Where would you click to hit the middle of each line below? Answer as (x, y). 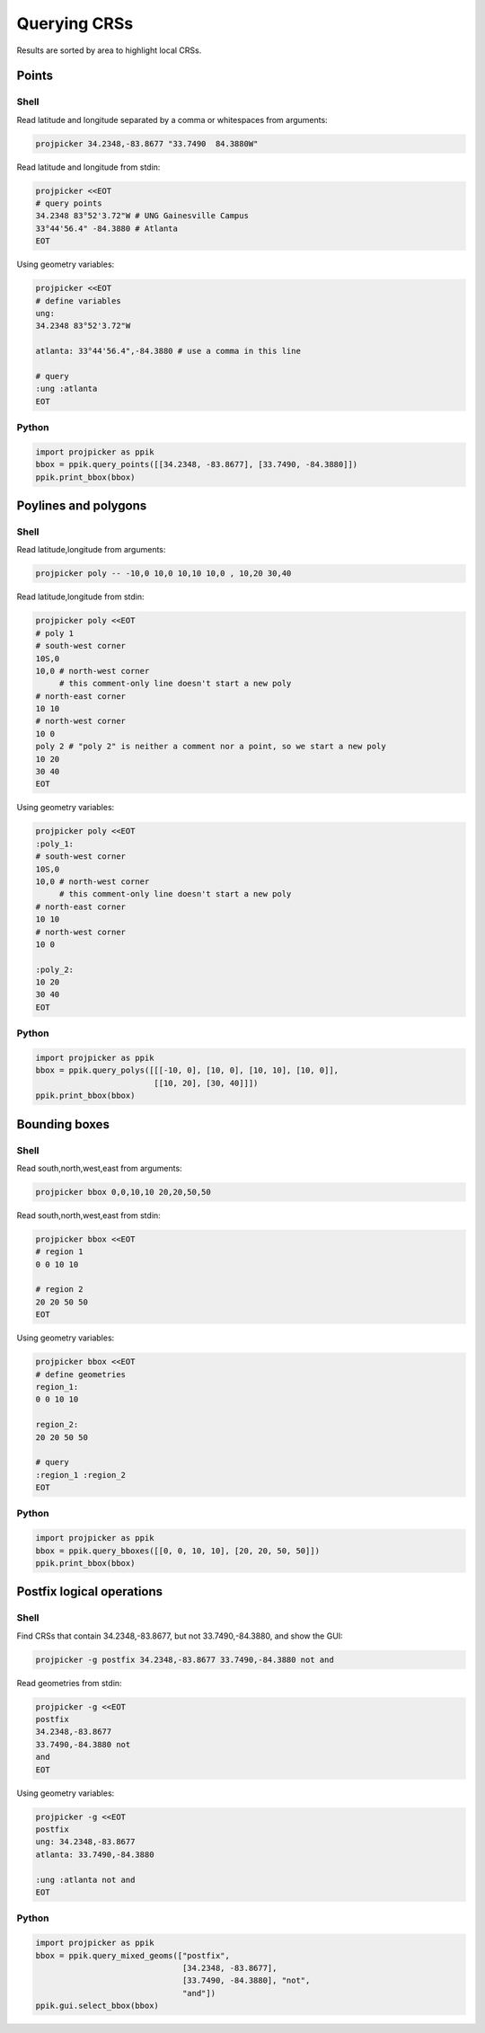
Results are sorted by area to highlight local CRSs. (109, 50)
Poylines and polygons (82, 506)
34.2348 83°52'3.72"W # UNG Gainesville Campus (142, 216)
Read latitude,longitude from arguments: (91, 550)
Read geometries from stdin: (69, 1683)
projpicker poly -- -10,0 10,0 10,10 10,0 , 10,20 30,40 (163, 574)
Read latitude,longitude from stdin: (80, 597)
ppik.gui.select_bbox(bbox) (97, 2006)
